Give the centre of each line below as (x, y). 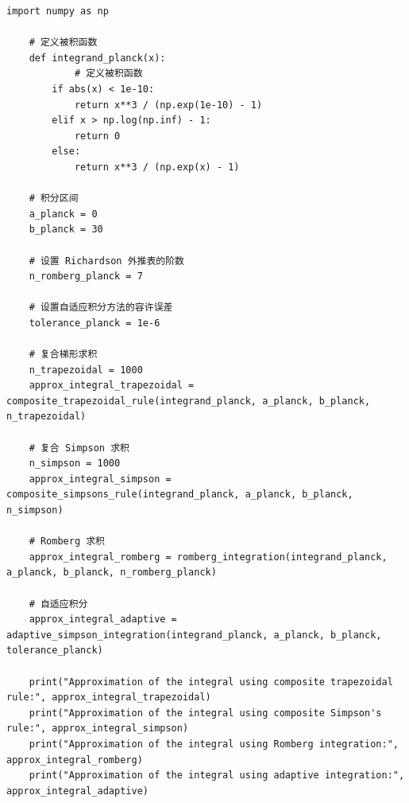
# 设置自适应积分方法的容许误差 (101, 308)
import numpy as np (58, 11)
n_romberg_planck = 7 (86, 277)
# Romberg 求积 (67, 542)
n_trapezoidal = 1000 (86, 370)
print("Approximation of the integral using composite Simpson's (205, 713)
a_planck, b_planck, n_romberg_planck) (112, 573)
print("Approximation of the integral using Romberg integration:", (214, 744)
